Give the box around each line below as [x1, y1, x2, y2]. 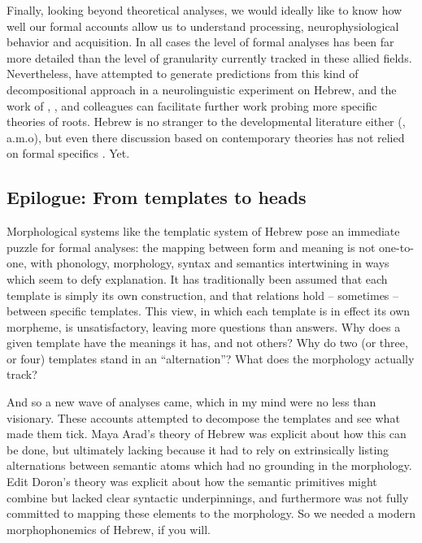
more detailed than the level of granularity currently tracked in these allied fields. [7, 49, 412, 66]
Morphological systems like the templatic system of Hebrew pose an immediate [7, 223, 400, 240]
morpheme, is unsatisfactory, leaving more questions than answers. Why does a [7, 318, 401, 335]
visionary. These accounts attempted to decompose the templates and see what [7, 409, 400, 426]
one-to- [379, 238, 414, 255]
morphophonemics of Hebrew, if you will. [7, 520, 211, 537]
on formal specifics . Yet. [7, 145, 130, 162]
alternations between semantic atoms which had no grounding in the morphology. [7, 457, 412, 474]
